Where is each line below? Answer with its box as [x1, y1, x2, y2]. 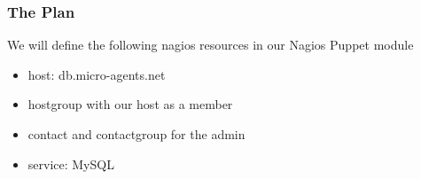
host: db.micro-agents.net [27, 65, 166, 83]
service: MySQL [27, 154, 114, 173]
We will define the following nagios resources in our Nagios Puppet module [7, 35, 414, 54]
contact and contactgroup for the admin [27, 125, 246, 143]
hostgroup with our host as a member [27, 95, 233, 113]
